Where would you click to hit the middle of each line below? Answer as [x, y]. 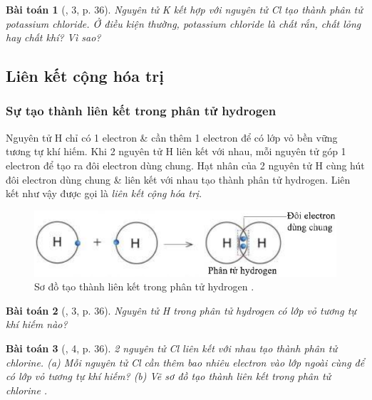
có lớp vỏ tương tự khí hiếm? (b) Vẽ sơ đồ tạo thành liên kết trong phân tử [169, 376]
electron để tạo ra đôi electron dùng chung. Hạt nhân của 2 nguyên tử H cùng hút [185, 165]
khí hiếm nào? [37, 324]
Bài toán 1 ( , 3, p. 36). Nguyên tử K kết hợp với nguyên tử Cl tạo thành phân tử [184, 9]
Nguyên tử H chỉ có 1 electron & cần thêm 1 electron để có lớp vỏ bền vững [172, 137]
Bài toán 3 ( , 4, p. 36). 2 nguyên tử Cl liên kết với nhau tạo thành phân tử [171, 348]
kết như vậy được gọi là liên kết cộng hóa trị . [104, 193]
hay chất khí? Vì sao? [53, 37]
